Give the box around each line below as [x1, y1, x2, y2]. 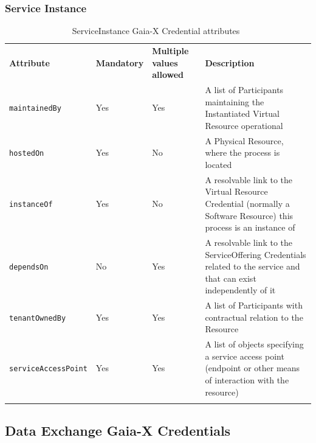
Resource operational [205, 119, 283, 131]
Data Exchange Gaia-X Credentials [5, 421, 231, 440]
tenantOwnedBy [9, 313, 66, 323]
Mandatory [95, 56, 144, 69]
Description [205, 56, 255, 69]
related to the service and [205, 260, 300, 273]
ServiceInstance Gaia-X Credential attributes [72, 24, 240, 37]
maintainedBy [9, 104, 61, 113]
